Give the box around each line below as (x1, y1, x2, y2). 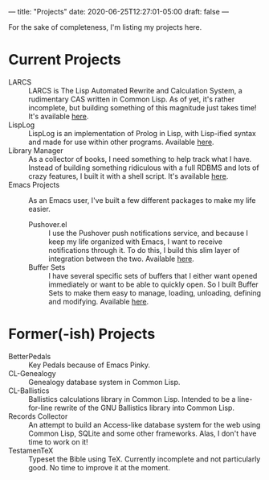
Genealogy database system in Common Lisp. (28, 377, 181, 387)
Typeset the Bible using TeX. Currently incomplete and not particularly (28, 454, 261, 464)
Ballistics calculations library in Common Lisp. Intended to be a (28, 394, 236, 403)
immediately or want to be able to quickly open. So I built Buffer (48, 279, 259, 289)
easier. (28, 204, 51, 213)
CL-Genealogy (8, 368, 56, 378)
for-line (28, 403, 53, 412)
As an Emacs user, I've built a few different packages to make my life (28, 195, 256, 205)
